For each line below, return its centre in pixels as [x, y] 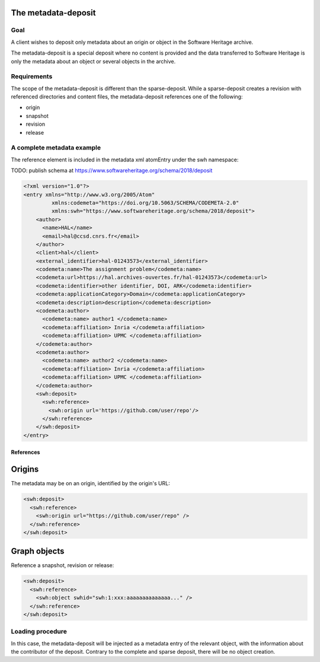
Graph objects [38, 551]
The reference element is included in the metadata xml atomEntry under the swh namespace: [125, 160]
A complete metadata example [56, 148]
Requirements [32, 77]
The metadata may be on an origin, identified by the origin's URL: [90, 483]
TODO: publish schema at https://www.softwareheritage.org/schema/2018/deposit [112, 171]
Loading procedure [39, 632]
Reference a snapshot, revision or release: [63, 565]
